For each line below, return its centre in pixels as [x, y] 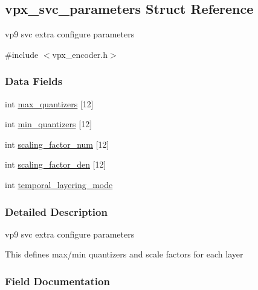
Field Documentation [57, 281]
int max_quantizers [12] [49, 103]
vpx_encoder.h [80, 54]
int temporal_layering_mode [59, 184]
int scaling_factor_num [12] [57, 144]
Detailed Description [56, 211]
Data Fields [34, 81]
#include [22, 54]
